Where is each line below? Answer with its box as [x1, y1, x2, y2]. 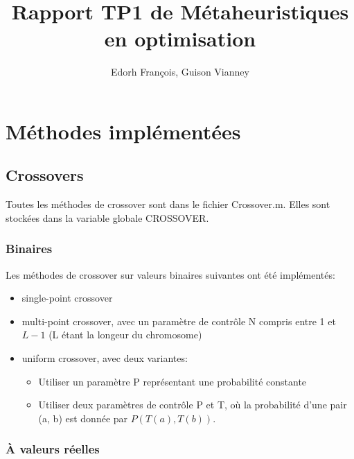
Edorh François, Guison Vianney [111, 64, 249, 79]
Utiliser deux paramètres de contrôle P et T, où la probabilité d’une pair [38, 397, 347, 412]
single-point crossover [21, 291, 113, 305]
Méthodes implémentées [6, 116, 241, 145]
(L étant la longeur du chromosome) [48, 327, 202, 342]
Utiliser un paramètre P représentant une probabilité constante [38, 374, 307, 388]
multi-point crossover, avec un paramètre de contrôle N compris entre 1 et [21, 313, 336, 328]
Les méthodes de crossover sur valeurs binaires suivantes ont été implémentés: [6, 267, 335, 282]
